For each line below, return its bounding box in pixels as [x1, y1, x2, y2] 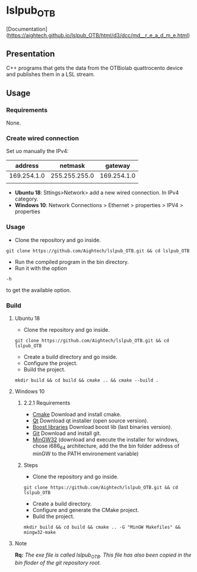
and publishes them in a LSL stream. [6, 71, 95, 78]
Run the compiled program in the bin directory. [14, 258, 129, 265]
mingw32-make [23, 529, 56, 535]
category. [14, 195, 39, 202]
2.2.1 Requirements [23, 399, 71, 406]
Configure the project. [23, 360, 78, 367]
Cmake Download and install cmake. [32, 411, 122, 418]
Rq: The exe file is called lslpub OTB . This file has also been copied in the [14, 551, 192, 560]
